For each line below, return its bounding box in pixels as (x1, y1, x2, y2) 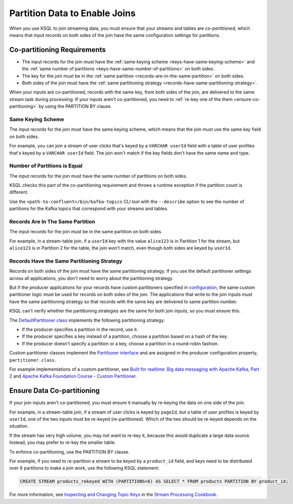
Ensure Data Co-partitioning (9, 386, 100, 395)
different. (9, 189, 29, 195)
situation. (9, 423, 29, 429)
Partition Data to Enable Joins (9, 8, 136, 19)
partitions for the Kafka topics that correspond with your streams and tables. (9, 206, 168, 212)
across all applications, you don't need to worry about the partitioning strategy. (9, 275, 173, 281)
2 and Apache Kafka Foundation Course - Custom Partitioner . (9, 373, 137, 379)
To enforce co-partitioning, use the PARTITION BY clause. (9, 448, 130, 455)
